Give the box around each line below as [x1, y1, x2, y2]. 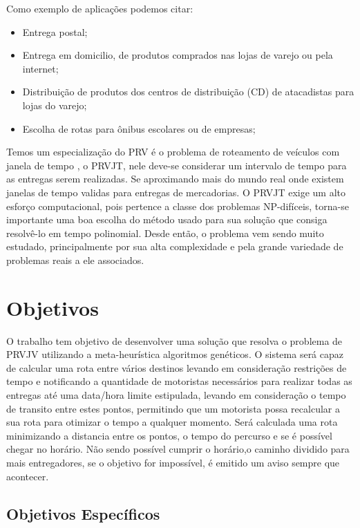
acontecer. [6, 469, 49, 483]
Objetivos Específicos [6, 502, 160, 524]
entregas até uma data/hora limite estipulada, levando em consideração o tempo [6, 388, 346, 402]
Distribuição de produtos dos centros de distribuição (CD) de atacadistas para [22, 84, 354, 99]
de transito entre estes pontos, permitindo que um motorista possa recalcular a [6, 401, 340, 415]
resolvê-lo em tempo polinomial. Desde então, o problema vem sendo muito [6, 225, 324, 240]
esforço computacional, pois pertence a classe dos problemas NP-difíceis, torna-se [6, 198, 349, 213]
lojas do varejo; [22, 97, 87, 112]
